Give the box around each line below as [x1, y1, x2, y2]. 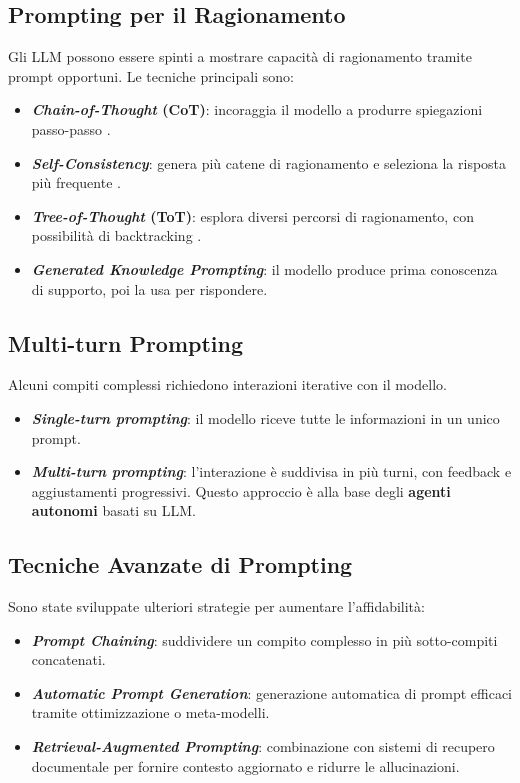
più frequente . [31, 172, 121, 193]
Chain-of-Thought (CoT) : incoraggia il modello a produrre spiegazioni [31, 99, 483, 120]
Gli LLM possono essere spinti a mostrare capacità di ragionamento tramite [8, 46, 472, 67]
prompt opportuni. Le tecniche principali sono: [8, 65, 294, 86]
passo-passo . [31, 118, 111, 139]
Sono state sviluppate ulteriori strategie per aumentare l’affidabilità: [8, 596, 425, 617]
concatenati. [31, 649, 106, 670]
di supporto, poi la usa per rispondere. [31, 278, 268, 299]
